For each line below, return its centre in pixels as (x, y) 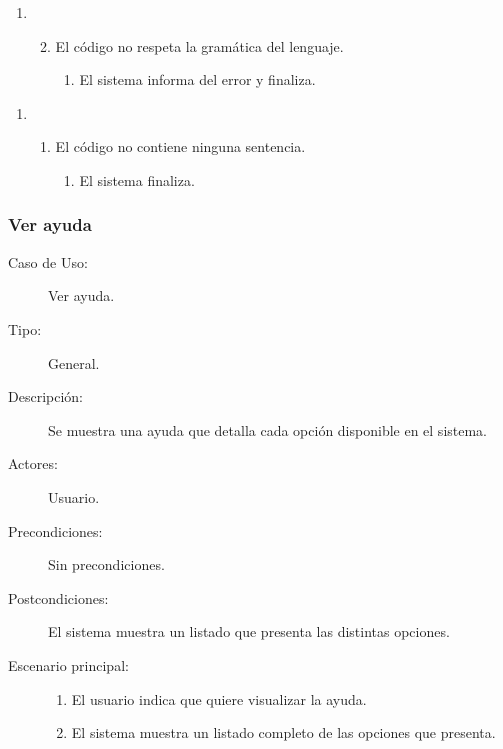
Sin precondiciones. (106, 564)
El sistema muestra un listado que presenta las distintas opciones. (249, 631)
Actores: (33, 463)
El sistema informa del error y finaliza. (197, 79)
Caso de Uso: (48, 261)
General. (74, 362)
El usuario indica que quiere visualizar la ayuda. (219, 698)
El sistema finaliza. (137, 179)
